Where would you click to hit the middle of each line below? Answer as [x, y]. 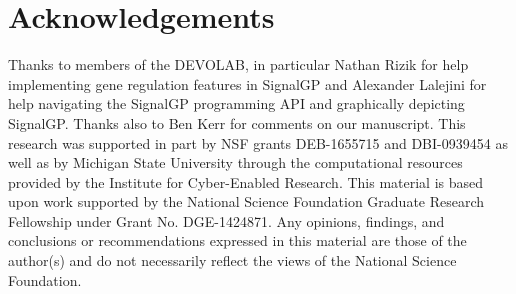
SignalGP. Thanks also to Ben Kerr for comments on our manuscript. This [237, 122]
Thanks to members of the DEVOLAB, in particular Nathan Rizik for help [238, 64]
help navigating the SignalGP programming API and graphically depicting [236, 103]
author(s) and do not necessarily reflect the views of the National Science [232, 260]
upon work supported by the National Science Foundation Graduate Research [246, 201]
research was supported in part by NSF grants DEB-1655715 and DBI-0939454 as [258, 142]
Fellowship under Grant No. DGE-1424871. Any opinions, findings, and [226, 220]
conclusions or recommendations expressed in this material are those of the [237, 240]
